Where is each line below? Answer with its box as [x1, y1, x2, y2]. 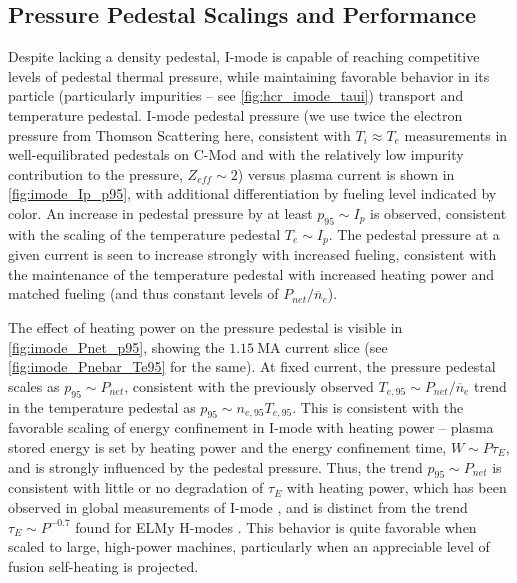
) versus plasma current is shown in [237, 163, 455, 184]
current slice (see [285, 336, 388, 357]
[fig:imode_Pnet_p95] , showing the [8, 336, 225, 357]
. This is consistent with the [292, 396, 464, 417]
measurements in [404, 124, 508, 145]
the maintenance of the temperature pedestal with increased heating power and [8, 263, 495, 284]
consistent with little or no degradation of [8, 477, 264, 498]
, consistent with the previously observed [124, 375, 374, 396]
